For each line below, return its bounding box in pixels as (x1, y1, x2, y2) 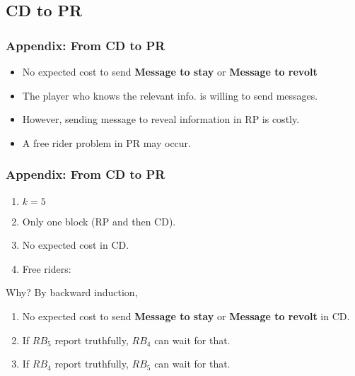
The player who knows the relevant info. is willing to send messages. (22, 88, 318, 102)
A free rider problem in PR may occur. (22, 135, 191, 150)
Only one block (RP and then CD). (22, 213, 176, 228)
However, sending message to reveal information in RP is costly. (22, 112, 300, 127)
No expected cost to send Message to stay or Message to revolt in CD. (22, 308, 350, 323)
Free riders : (22, 261, 71, 276)
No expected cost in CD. (22, 237, 129, 252)
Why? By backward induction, (6, 285, 138, 300)
